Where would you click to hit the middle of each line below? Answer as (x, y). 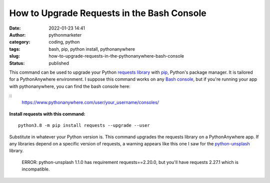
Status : (17, 63)
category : (20, 42)
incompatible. (36, 169)
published (59, 63)
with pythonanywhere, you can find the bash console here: (70, 86)
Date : (15, 28)
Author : (17, 35)
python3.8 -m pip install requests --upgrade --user (84, 126)
